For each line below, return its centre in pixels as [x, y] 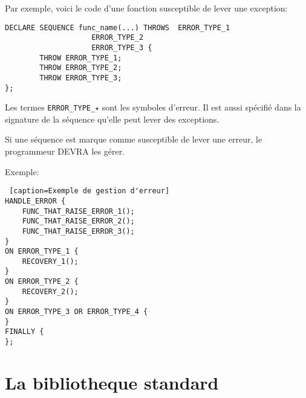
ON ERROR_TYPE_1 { [42, 252]
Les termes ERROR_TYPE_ [50, 107]
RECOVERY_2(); [50, 291]
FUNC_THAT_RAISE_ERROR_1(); [78, 211]
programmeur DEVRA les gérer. [65, 151]
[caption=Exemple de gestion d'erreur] [90, 191]
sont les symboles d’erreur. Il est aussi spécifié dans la [201, 107]
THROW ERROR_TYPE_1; [81, 58]
